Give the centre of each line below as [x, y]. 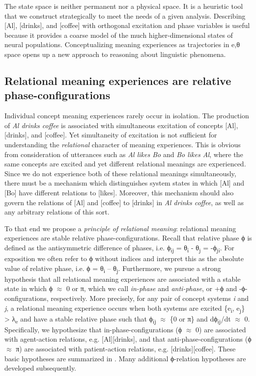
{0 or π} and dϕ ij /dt [200, 319]
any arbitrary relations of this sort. [57, 212]
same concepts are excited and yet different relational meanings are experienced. [125, 164]
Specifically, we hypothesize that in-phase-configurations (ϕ [93, 329]
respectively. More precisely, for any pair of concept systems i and [150, 298]
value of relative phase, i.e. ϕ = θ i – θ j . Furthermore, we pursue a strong [113, 269]
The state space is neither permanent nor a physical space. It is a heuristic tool [124, 6]
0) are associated [221, 329]
